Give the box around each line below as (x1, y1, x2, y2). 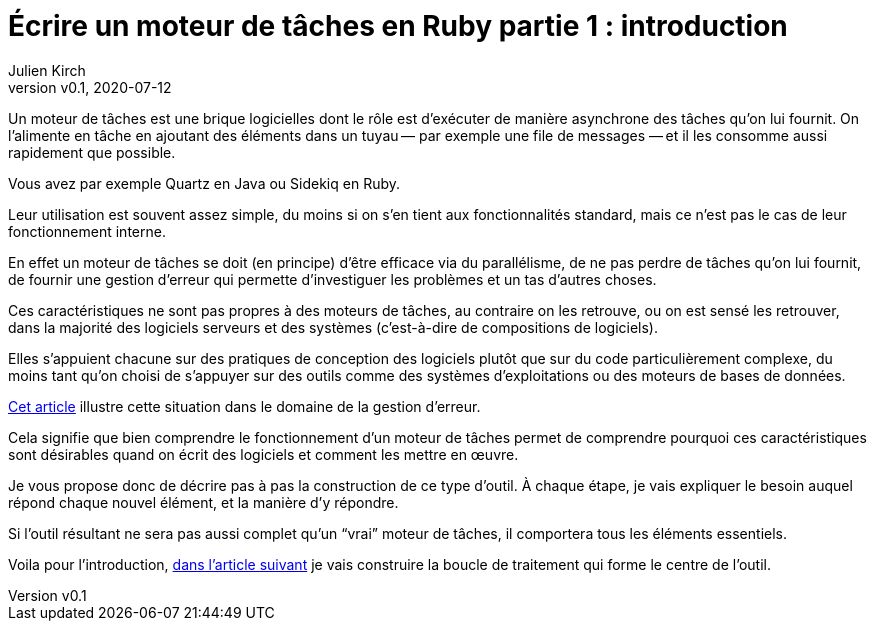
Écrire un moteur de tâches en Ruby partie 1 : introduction (8, 9, 788, 43)
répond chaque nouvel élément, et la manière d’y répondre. (8, 493, 399, 511)
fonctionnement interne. (8, 222, 166, 240)
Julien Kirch (8, 61, 86, 79)
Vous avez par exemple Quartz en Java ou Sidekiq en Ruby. (8, 174, 401, 192)
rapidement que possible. (8, 143, 176, 161)
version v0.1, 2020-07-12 (8, 78, 172, 96)
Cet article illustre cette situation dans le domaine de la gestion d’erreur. (8, 397, 481, 415)
